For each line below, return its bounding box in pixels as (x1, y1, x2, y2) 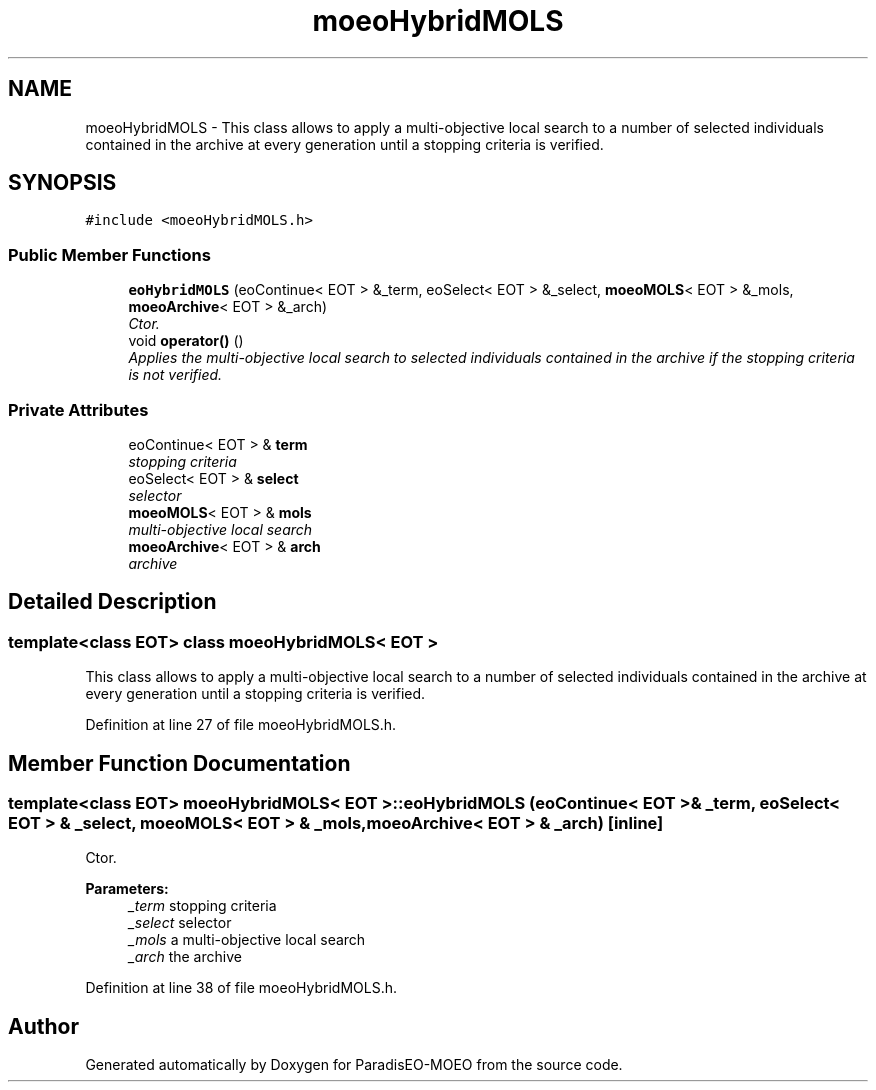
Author (8, 1013, 79, 1039)
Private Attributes (8, 399, 149, 420)
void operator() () (128, 332, 244, 350)
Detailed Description (8, 589, 217, 615)
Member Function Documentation (8, 750, 351, 776)
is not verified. (128, 366, 223, 384)
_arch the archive (128, 948, 242, 966)
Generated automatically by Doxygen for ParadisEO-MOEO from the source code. (85, 1056, 623, 1074)
